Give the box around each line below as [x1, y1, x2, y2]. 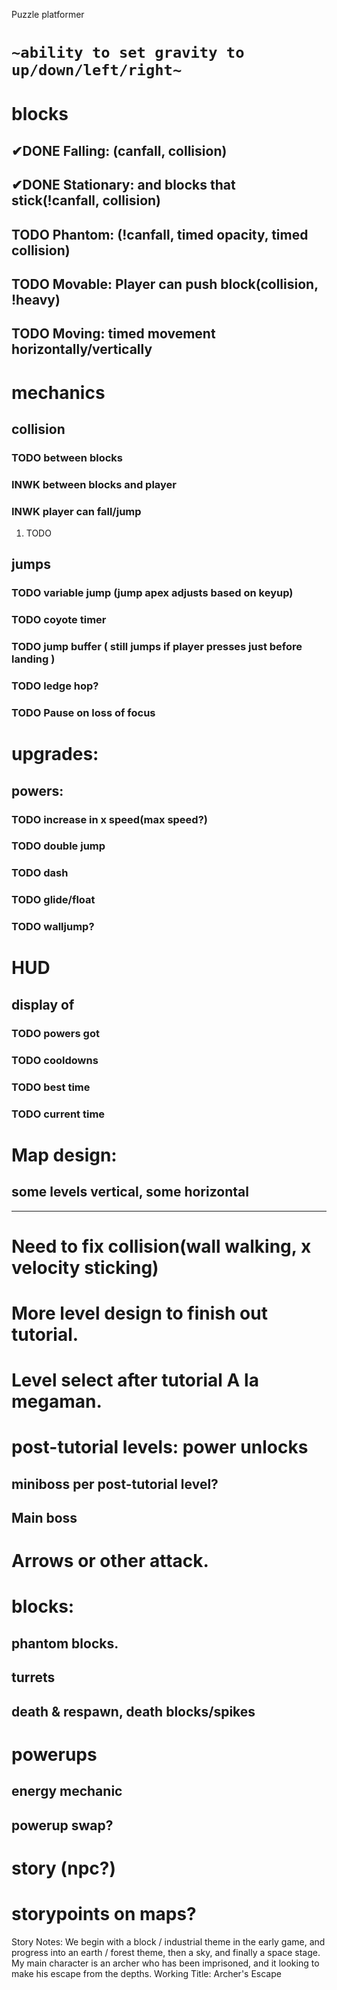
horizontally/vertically [11, 341, 153, 358]
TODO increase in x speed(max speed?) [11, 812, 208, 826]
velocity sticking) [11, 1256, 159, 1279]
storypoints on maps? [11, 1902, 197, 1925]
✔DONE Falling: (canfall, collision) [11, 142, 228, 159]
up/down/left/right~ [11, 61, 183, 80]
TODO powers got [11, 1026, 100, 1040]
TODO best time [11, 1080, 91, 1094]
